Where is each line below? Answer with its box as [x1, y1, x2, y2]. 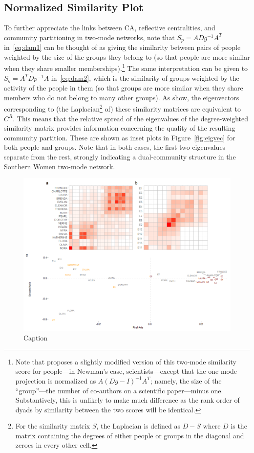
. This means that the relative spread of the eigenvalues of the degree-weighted [13, 113, 249, 123]
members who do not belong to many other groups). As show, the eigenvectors [4, 92, 239, 102]
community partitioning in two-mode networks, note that [4, 32, 175, 42]
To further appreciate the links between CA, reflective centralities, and [4, 23, 215, 33]
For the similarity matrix [15, 421, 90, 431]
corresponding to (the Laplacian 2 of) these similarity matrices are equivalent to [4, 102, 241, 113]
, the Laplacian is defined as [96, 421, 180, 431]
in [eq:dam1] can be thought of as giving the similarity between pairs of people [4, 42, 241, 52]
